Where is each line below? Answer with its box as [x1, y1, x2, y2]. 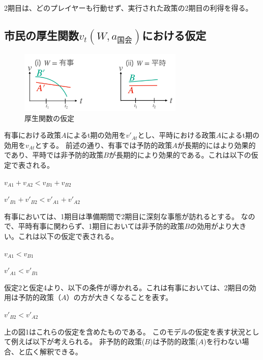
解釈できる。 [39, 346, 82, 356]
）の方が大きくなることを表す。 [66, 292, 173, 303]
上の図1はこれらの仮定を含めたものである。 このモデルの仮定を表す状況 [4, 326, 245, 337]
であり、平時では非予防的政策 [4, 149, 104, 160]
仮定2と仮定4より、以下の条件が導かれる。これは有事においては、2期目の [4, 282, 249, 292]
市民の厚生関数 [4, 27, 79, 43]
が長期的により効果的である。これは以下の [108, 149, 251, 160]
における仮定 [142, 27, 207, 43]
